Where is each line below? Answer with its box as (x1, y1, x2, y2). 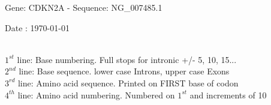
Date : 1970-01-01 (5, 21, 70, 34)
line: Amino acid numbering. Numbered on (17, 88, 175, 101)
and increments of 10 (189, 88, 267, 101)
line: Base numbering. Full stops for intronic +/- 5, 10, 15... (17, 53, 237, 65)
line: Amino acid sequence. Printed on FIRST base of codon (17, 76, 239, 89)
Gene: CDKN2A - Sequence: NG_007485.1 (5, 1, 162, 13)
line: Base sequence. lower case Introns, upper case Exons (19, 65, 230, 77)
